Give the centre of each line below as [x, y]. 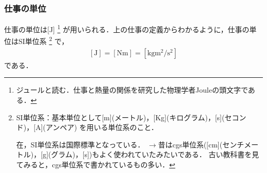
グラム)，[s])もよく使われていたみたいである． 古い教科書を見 [155, 154]
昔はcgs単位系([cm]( [190, 144]
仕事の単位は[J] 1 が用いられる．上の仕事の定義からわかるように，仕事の [127, 28]
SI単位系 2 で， [43, 40]
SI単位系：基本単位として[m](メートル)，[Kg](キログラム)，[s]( [120, 117]
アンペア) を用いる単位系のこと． [102, 127]
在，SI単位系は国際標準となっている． [80, 144]
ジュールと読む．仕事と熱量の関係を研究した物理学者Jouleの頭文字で [132, 90]
